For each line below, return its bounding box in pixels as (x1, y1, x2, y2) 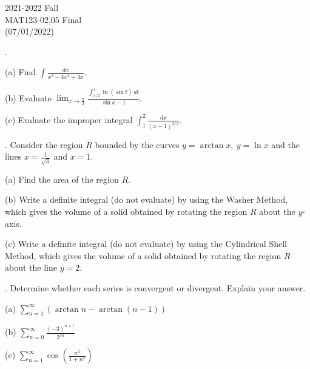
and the (271, 138, 300, 151)
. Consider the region (5, 138, 83, 151)
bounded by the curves (95, 138, 180, 151)
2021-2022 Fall (5, 1, 59, 13)
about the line (5, 261, 57, 274)
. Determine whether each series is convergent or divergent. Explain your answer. (5, 282, 306, 294)
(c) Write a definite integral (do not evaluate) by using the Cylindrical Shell (5, 237, 287, 250)
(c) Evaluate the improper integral (5, 113, 133, 126)
